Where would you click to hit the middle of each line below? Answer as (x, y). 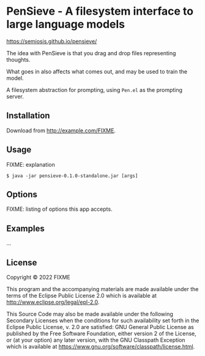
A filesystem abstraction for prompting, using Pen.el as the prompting (94, 89)
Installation (28, 116)
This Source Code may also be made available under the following (90, 314)
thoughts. (18, 59)
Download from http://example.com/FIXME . (61, 131)
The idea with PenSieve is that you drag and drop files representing (91, 53)
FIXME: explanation (31, 164)
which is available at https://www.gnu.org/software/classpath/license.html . (101, 347)
